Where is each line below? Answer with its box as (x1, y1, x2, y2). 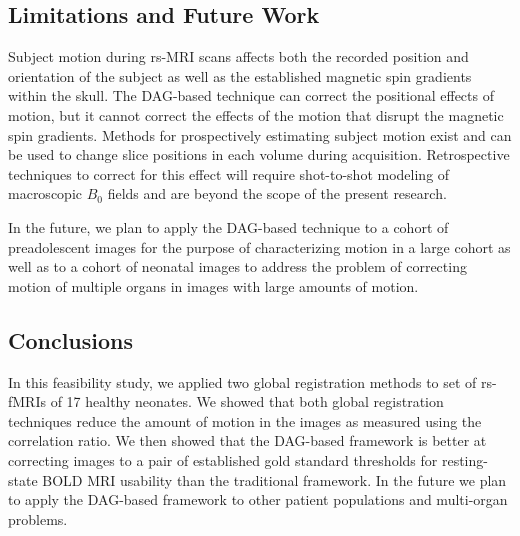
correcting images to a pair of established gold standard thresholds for (8, 449, 438, 470)
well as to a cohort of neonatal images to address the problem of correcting (8, 256, 467, 277)
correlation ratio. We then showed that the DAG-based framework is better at (8, 430, 487, 451)
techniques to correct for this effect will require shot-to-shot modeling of (8, 163, 450, 184)
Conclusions (8, 324, 134, 355)
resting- (441, 449, 488, 470)
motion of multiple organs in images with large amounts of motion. (8, 275, 419, 296)
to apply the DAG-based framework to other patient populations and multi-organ (8, 489, 508, 510)
